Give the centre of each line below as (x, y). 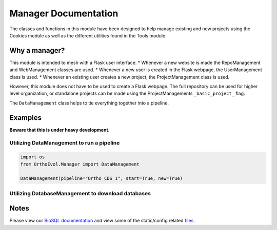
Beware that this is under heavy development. (60, 130)
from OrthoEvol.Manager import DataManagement (80, 164)
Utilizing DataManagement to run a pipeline (65, 143)
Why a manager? (37, 50)
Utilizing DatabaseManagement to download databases (80, 193)
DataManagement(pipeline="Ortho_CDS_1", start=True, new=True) (102, 179)
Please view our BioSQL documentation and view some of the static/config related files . (102, 221)
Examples (26, 118)
